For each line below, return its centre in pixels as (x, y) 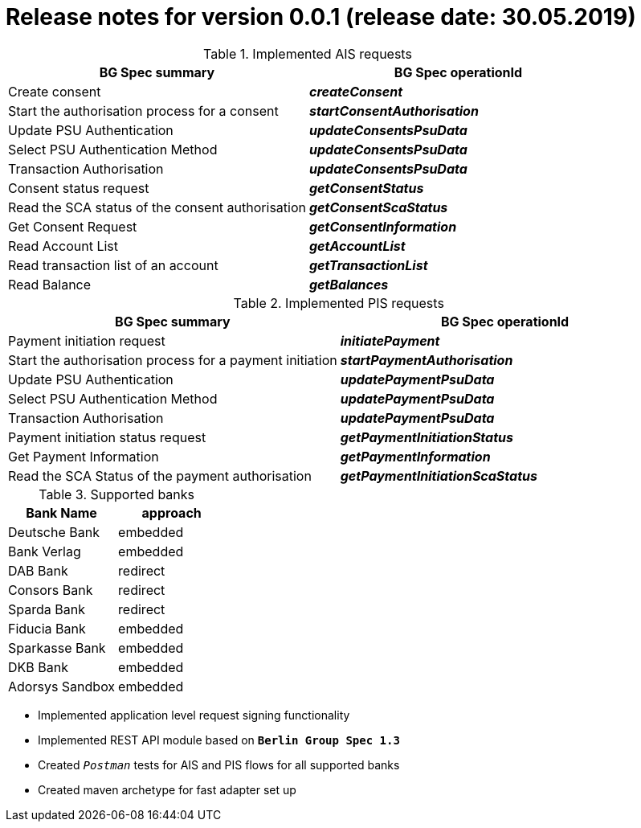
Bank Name (61, 512)
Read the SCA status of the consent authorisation (157, 207)
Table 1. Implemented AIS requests (308, 53)
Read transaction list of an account (113, 265)
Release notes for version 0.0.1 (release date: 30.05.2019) (321, 17)
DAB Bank (38, 570)
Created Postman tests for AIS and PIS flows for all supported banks (219, 764)
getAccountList (357, 246)
